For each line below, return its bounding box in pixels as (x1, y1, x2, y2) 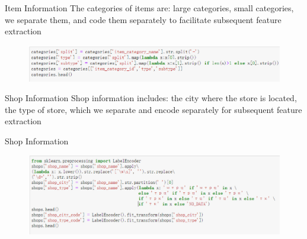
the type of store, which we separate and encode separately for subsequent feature (5, 103, 302, 115)
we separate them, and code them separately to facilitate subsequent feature (5, 13, 282, 25)
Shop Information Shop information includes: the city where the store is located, (5, 92, 297, 104)
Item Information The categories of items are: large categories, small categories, (5, 2, 294, 14)
